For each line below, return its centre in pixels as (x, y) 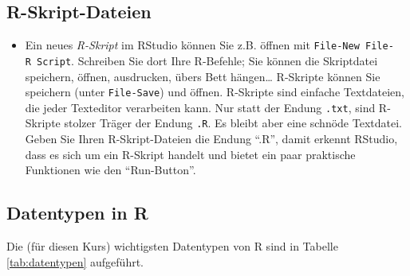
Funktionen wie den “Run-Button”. (110, 170)
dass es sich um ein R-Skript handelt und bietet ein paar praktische (190, 154)
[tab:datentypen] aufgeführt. (75, 261)
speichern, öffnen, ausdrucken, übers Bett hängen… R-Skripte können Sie (203, 76)
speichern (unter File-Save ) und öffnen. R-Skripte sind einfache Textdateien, (215, 92)
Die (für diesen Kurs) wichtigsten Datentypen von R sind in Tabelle (172, 246)
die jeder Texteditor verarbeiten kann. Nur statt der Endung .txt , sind (200, 107)
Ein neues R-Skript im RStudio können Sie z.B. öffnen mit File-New (192, 45)
